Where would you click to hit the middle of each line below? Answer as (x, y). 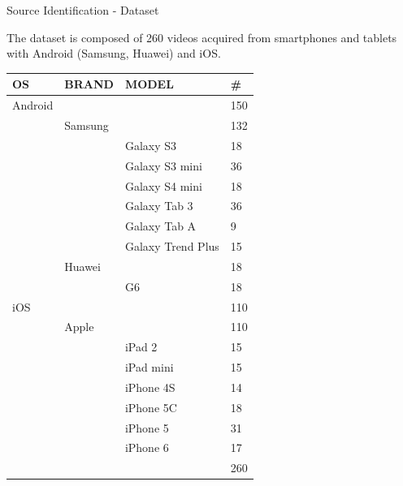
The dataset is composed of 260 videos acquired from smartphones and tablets (202, 37)
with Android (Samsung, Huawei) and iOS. (114, 53)
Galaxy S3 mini (163, 165)
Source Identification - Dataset (83, 10)
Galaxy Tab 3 (159, 206)
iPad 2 (141, 347)
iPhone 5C (151, 407)
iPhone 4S (150, 387)
